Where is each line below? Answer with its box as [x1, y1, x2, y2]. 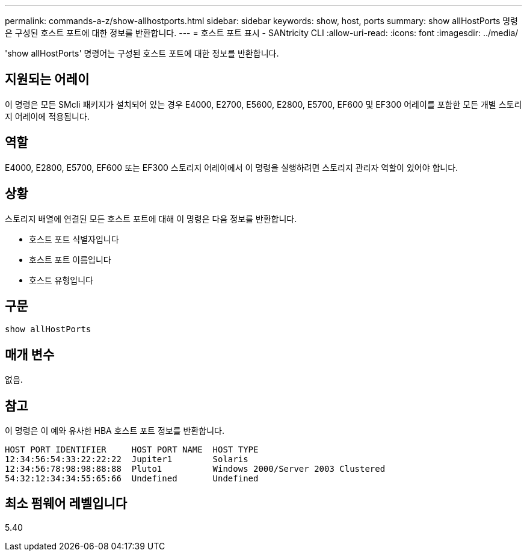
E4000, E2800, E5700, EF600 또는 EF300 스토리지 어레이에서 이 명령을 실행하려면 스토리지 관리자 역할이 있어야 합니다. [5, 162, 458, 173]
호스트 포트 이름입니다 [29, 254, 111, 265]
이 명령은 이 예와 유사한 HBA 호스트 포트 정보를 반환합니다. [5, 425, 224, 436]
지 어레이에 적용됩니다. [5, 111, 90, 122]
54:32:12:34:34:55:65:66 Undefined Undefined [5, 474, 259, 484]
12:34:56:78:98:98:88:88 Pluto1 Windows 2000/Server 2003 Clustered [5, 464, 386, 474]
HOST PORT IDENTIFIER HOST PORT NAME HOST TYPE [5, 445, 259, 455]
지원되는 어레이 [5, 72, 90, 87]
